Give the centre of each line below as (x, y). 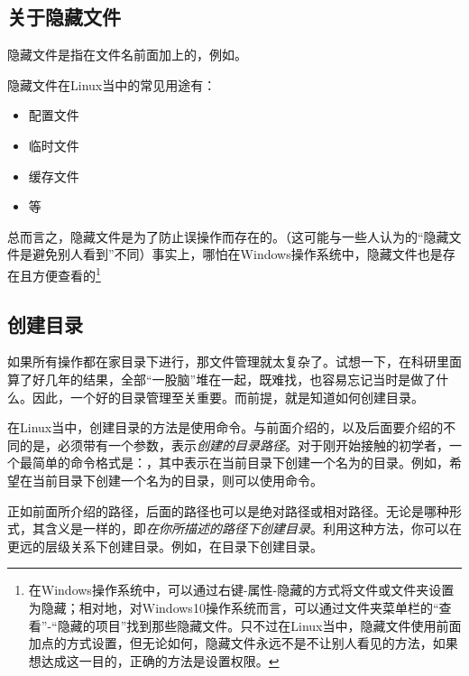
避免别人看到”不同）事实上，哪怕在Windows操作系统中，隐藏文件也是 (237, 254)
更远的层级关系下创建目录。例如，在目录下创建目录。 (165, 546)
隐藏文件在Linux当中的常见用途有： (112, 84)
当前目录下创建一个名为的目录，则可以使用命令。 (177, 480)
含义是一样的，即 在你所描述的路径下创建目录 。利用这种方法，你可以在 (253, 528)
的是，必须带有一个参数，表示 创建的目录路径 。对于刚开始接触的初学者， (234, 444)
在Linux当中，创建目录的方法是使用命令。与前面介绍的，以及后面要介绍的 (225, 427)
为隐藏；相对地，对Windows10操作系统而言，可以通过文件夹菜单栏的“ (234, 607)
